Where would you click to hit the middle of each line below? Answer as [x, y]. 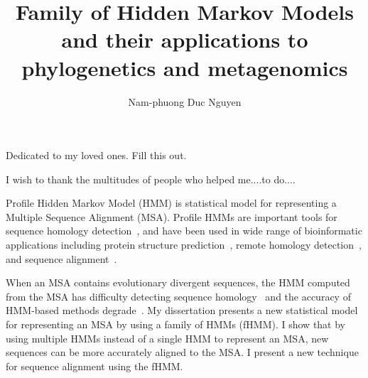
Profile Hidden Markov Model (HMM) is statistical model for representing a [171, 203]
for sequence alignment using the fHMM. [94, 366]
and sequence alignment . [61, 258]
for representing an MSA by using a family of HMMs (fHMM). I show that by [176, 324]
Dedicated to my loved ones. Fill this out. [96, 155]
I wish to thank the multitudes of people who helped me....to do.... [151, 179]
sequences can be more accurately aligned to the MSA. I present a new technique [182, 352]
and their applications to [185, 39]
